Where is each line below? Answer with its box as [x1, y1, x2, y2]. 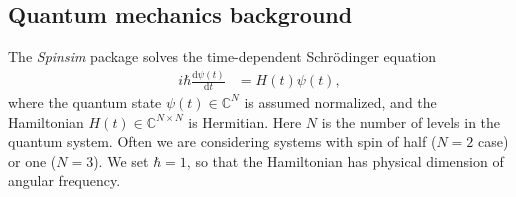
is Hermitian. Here [188, 111, 302, 132]
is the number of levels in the [321, 111, 501, 132]
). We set [93, 150, 149, 171]
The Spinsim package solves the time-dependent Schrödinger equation [8, 46, 437, 67]
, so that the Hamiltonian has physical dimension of [186, 150, 504, 171]
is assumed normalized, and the [244, 91, 437, 112]
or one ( [8, 150, 57, 171]
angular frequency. [8, 170, 121, 191]
